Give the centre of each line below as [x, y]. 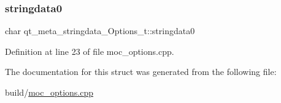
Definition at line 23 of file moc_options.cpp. [90, 51]
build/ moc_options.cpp [49, 92]
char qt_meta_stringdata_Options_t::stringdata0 [100, 31]
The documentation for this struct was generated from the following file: [141, 72]
